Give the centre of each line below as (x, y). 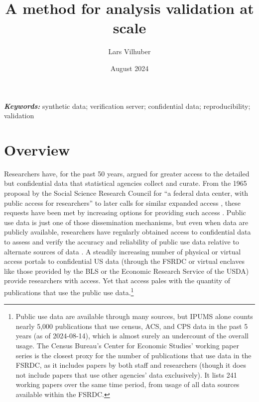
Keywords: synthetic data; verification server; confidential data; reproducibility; (127, 106)
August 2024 (129, 68)
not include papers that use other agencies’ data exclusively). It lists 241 (126, 374)
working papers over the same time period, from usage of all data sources (128, 384)
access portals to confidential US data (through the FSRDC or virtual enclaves (124, 261)
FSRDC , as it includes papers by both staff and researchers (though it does (131, 365)
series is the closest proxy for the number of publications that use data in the (133, 355)
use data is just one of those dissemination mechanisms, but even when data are (126, 222)
